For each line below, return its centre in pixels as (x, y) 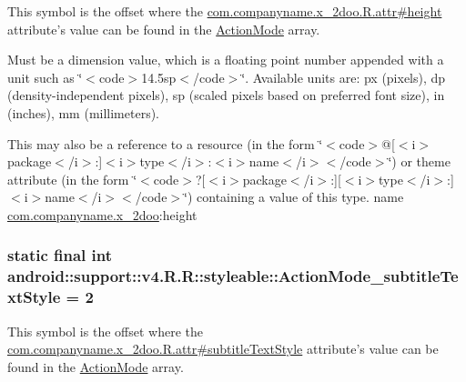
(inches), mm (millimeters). (84, 112)
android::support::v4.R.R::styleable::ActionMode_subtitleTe (233, 276)
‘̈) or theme (419, 161)
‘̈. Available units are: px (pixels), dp (344, 77)
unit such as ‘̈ (45, 77)
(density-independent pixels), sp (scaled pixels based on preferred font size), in (226, 95)
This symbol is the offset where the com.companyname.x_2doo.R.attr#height (225, 11)
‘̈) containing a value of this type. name (294, 197)
